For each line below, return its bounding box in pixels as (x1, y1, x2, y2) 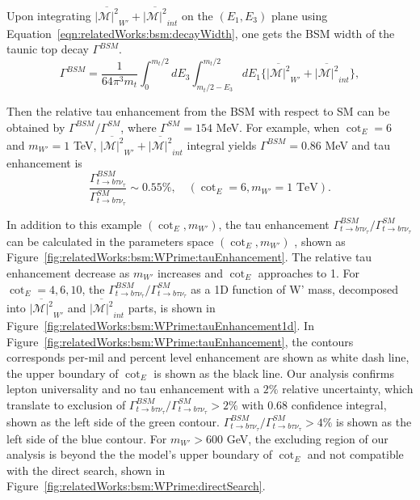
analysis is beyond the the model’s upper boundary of (6, 446, 273, 463)
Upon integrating (6, 6, 91, 23)
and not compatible (307, 446, 404, 463)
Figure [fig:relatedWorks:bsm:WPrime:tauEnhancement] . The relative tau (6, 248, 372, 265)
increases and (157, 264, 223, 281)
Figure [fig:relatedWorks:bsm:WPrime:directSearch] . (6, 477, 266, 494)
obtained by (6, 118, 65, 135)
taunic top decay (6, 40, 89, 57)
